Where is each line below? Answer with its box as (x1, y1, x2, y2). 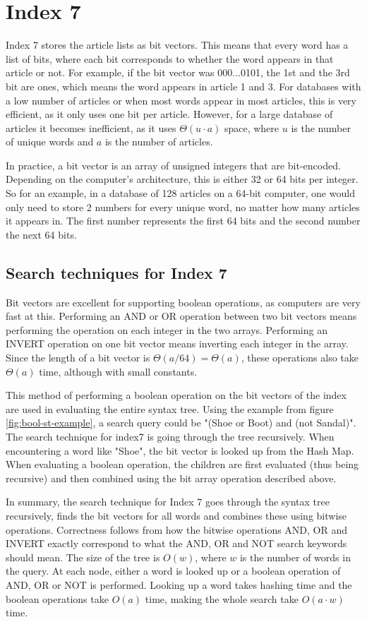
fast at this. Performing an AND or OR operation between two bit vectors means (6, 309, 357, 323)
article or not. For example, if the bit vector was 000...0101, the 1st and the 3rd (6, 65, 350, 80)
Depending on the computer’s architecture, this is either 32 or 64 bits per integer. (6, 172, 359, 186)
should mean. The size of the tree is (6, 549, 160, 564)
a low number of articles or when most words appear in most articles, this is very (6, 92, 356, 107)
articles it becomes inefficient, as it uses (6, 120, 176, 135)
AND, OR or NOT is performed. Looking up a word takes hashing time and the (6, 577, 352, 592)
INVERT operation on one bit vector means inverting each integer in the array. (6, 336, 349, 351)
